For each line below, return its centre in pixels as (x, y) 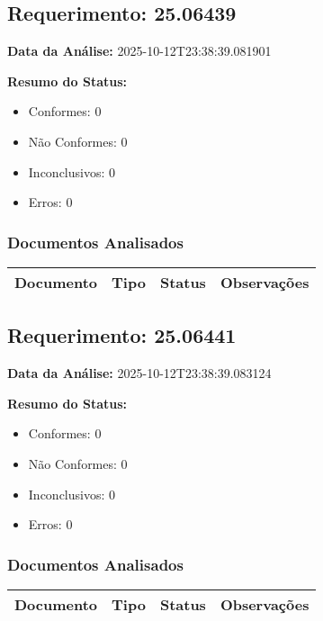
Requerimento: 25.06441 (122, 335)
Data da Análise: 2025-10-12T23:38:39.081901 (139, 51)
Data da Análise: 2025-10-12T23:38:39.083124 (139, 373)
